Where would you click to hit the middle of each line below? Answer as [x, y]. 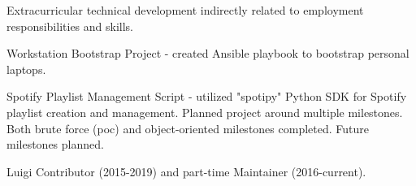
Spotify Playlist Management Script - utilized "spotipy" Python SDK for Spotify [207, 96]
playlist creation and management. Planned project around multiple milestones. [205, 112]
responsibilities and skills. [70, 26]
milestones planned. [55, 144]
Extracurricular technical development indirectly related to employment [185, 10]
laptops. [26, 69]
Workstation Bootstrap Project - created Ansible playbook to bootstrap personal [208, 53]
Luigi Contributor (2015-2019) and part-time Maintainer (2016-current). [186, 171]
